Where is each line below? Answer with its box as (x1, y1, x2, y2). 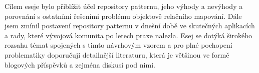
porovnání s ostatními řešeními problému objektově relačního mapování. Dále (5, 10, 242, 21)
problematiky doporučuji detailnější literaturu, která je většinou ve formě (5, 49, 229, 60)
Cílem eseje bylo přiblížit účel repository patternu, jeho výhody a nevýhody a (5, 1, 243, 11)
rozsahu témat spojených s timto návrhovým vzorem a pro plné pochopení (5, 40, 232, 50)
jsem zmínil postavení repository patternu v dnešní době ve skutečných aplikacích (5, 20, 255, 31)
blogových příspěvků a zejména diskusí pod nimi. (5, 59, 155, 70)
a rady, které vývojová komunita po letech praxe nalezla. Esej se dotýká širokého (5, 30, 252, 40)
